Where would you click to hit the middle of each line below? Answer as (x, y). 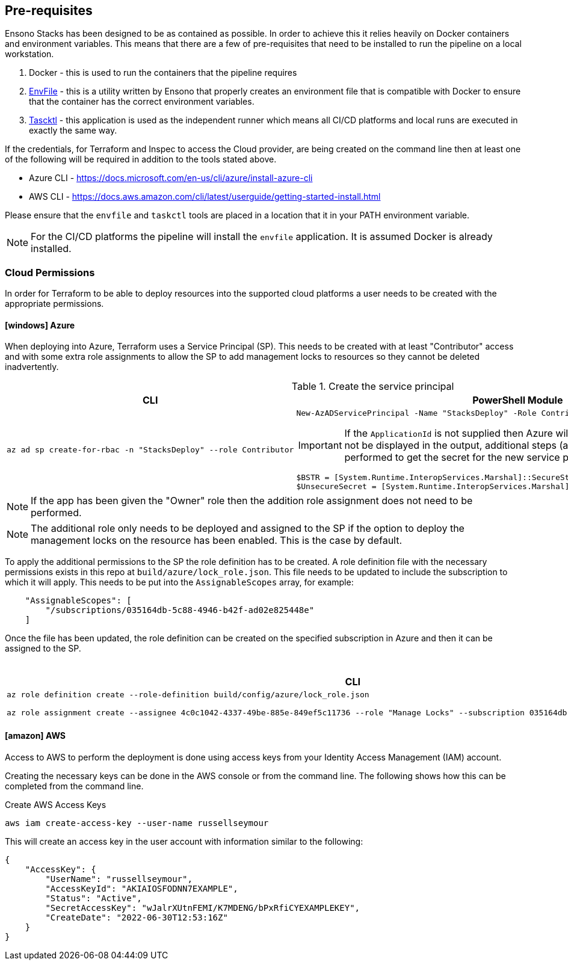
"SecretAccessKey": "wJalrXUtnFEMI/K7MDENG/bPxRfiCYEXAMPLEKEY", (203, 908)
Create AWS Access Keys (56, 804)
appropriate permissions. (54, 304)
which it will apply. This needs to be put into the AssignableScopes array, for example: (179, 582)
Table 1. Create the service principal (373, 387)
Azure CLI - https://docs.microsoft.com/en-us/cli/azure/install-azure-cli (171, 178)
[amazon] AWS (35, 735)
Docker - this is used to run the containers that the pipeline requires (163, 73)
